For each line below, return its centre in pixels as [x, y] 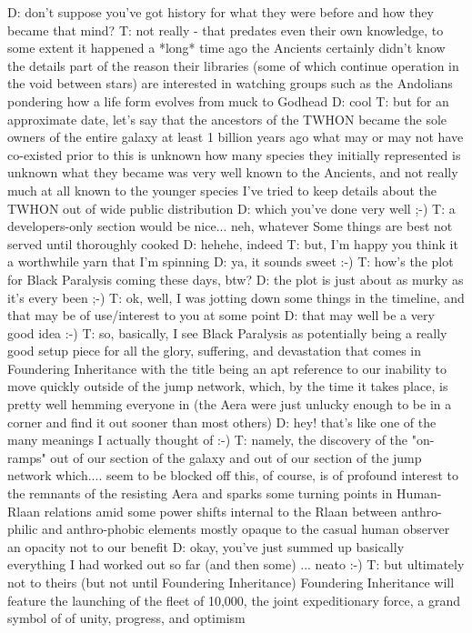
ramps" [27, 457]
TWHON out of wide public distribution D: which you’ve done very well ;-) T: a [231, 208]
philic [23, 529]
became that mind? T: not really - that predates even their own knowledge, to [226, 30]
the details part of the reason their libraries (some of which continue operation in [233, 65]
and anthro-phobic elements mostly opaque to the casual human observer [246, 529]
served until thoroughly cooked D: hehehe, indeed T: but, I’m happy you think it [233, 243]
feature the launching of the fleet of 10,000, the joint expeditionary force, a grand [234, 600]
